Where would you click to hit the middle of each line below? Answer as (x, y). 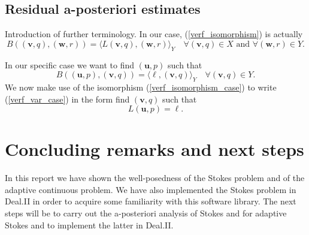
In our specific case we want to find (69, 64)
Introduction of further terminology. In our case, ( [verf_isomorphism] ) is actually (154, 34)
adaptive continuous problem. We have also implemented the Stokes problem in (151, 189)
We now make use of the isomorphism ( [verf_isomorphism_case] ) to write (141, 87)
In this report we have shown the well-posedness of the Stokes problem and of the (155, 178)
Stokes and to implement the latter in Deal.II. (89, 225)
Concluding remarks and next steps (154, 149)
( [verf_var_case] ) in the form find (67, 99)
